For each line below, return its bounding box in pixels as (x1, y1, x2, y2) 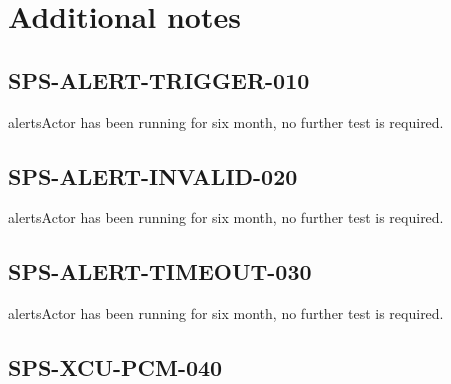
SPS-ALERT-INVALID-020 (8, 160, 298, 191)
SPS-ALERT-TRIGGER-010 (8, 64, 310, 95)
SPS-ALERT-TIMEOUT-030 (8, 256, 312, 287)
